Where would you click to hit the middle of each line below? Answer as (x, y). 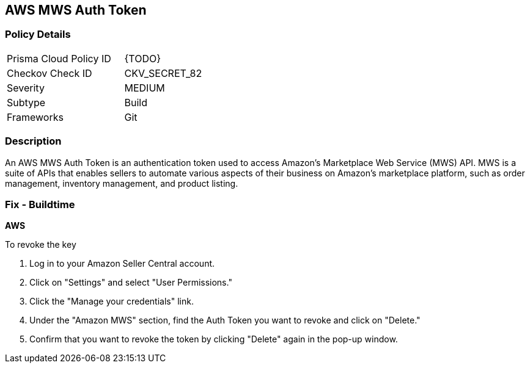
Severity (26, 88)
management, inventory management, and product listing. (122, 183)
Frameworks (35, 117)
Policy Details (38, 34)
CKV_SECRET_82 (163, 73)
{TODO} (143, 58)
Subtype (26, 102)
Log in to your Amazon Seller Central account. (122, 264)
